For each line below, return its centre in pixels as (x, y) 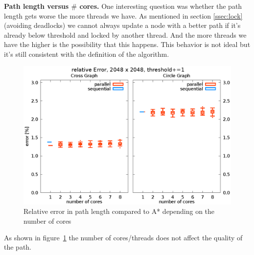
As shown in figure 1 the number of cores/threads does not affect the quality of (123, 237)
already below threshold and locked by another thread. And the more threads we (125, 35)
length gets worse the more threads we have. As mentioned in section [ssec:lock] (123, 15)
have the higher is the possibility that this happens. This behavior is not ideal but (127, 44)
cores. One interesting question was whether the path (161, 6)
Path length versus (36, 6)
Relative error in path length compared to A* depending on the (119, 211)
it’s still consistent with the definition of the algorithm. (87, 54)
